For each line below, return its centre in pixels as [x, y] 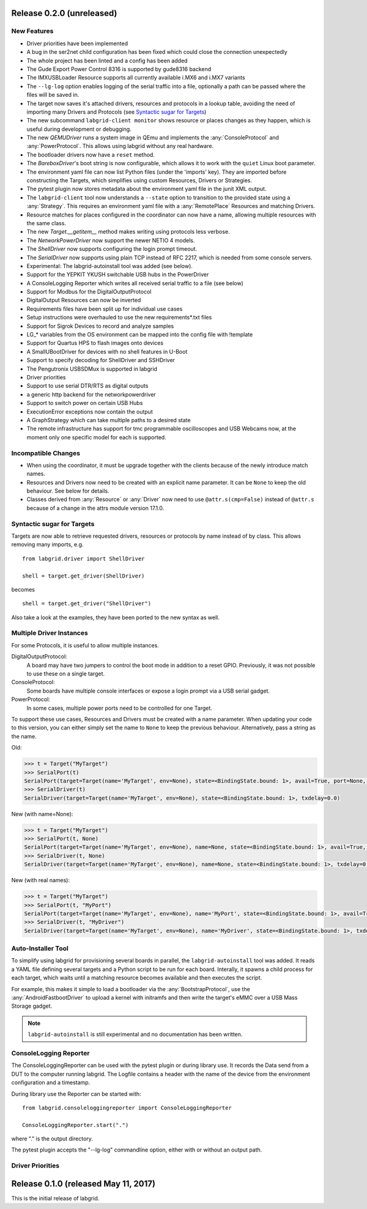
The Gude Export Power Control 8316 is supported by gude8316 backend [119, 69]
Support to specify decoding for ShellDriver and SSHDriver [101, 360]
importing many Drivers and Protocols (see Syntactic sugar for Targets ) [117, 112]
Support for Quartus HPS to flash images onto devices [95, 343]
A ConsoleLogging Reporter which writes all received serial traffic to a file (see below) [135, 283]
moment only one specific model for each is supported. [96, 437]
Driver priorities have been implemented [77, 43]
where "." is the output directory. [52, 1139]
